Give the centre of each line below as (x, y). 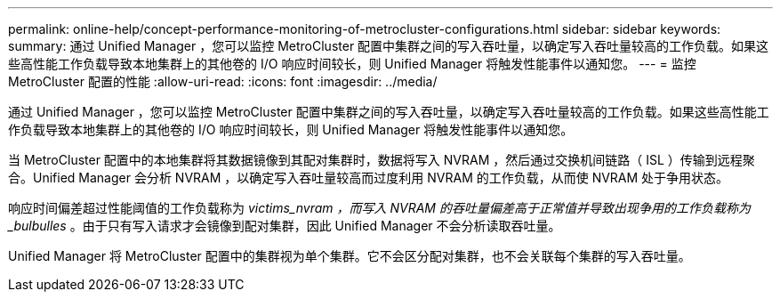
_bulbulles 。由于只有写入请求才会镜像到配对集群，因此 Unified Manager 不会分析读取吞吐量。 (285, 226)
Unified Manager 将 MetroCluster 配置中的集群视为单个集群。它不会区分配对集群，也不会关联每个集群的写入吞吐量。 (350, 256)
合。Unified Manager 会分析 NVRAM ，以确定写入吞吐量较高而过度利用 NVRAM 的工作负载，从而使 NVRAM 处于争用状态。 (369, 178)
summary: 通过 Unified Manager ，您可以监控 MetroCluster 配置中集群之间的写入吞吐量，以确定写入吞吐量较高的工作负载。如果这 (389, 46)
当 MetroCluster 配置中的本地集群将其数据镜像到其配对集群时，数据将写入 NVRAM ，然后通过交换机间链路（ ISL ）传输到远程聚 (382, 160)
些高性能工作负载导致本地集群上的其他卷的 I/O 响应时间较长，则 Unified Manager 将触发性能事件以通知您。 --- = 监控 (352, 64)
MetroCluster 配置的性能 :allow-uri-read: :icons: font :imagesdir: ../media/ (223, 81)
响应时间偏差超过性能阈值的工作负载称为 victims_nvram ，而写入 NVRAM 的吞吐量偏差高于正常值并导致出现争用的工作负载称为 (379, 208)
